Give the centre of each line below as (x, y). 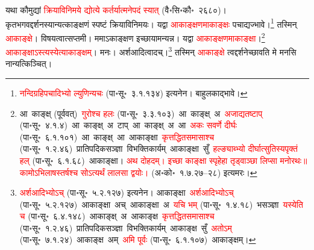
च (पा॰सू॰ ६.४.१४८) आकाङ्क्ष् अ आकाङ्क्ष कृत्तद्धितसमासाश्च (117, 216)
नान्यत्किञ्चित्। (29, 64)
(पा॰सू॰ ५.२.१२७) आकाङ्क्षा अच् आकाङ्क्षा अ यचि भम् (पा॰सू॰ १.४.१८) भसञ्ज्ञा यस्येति (161, 204)
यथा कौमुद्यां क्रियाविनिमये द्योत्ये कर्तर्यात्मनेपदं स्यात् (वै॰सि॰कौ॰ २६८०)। (116, 10)
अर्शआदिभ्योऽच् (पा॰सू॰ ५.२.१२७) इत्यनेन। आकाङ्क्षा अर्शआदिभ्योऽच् (127, 192)
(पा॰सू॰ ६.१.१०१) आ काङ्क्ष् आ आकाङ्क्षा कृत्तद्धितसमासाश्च (117, 136)
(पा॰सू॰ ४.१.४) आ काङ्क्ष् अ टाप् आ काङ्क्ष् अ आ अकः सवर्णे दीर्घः (128, 125)
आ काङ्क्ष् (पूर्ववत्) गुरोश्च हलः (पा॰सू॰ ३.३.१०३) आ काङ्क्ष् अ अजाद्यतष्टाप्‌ (141, 113)
